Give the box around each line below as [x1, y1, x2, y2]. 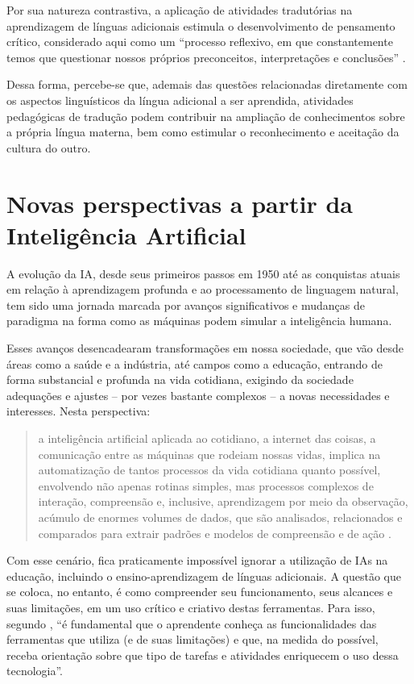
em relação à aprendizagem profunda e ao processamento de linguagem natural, [6, 281, 399, 298]
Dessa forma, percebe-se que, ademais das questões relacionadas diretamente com [6, 76, 408, 93]
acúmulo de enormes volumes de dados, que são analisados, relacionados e [38, 508, 403, 525]
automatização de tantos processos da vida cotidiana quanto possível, [38, 461, 381, 478]
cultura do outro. [6, 139, 91, 156]
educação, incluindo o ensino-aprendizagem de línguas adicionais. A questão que [6, 567, 401, 584]
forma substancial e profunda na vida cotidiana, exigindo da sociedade [6, 371, 354, 388]
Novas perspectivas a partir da [6, 186, 353, 219]
